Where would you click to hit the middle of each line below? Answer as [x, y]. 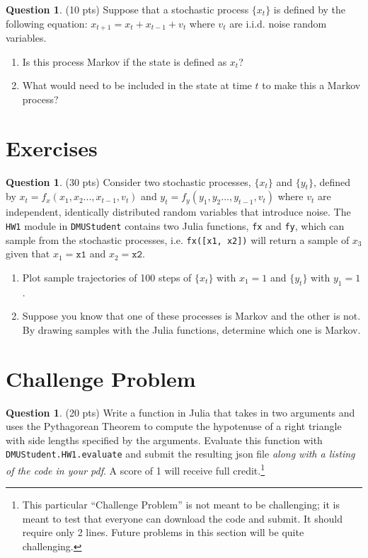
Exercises [52, 147]
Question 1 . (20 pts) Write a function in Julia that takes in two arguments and [180, 412]
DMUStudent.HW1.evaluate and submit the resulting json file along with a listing [180, 454]
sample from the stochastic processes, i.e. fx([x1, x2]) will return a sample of [178, 239]
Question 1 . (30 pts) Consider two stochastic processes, [128, 181]
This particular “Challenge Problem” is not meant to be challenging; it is [181, 505]
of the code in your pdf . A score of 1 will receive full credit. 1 [136, 469]
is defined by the [310, 9]
